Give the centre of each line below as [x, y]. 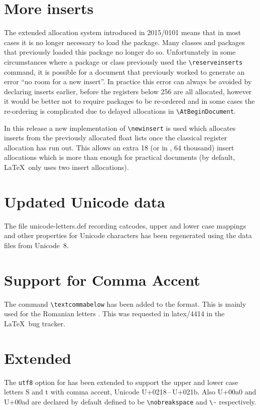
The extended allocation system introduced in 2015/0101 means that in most [123, 32]
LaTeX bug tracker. [35, 323]
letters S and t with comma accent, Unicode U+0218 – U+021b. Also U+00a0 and [130, 392]
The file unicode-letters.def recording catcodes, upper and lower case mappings [125, 225]
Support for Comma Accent [102, 279]
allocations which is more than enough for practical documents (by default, [120, 157]
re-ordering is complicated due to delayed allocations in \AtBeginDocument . [120, 111]
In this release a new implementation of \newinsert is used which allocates [120, 128]
